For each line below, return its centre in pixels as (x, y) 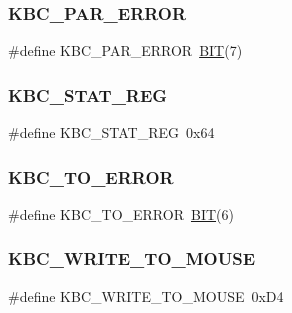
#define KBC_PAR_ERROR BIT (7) (125, 50)
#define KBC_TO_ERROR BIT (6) (121, 213)
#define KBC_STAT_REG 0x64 (111, 132)
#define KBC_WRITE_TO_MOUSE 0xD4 (146, 295)
